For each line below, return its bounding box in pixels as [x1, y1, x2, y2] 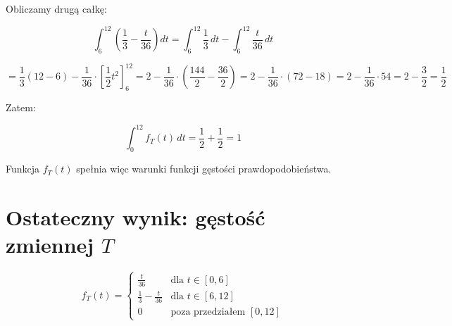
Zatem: [6, 100, 36, 115]
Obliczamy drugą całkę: [6, 1, 107, 15]
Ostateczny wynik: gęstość [6, 202, 265, 231]
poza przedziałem [170, 307, 246, 317]
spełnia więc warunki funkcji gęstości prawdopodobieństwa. [76, 161, 332, 176]
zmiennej [6, 230, 94, 259]
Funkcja [6, 161, 40, 176]
